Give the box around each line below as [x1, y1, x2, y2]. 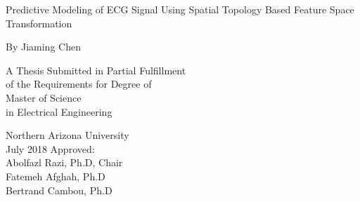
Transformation [6, 15, 72, 30]
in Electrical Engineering [6, 104, 112, 119]
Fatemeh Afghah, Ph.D [6, 168, 105, 183]
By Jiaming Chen [6, 39, 81, 54]
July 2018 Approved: [6, 141, 95, 156]
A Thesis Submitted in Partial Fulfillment [6, 62, 186, 77]
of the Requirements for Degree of [6, 76, 152, 91]
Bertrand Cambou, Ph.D [6, 182, 112, 197]
